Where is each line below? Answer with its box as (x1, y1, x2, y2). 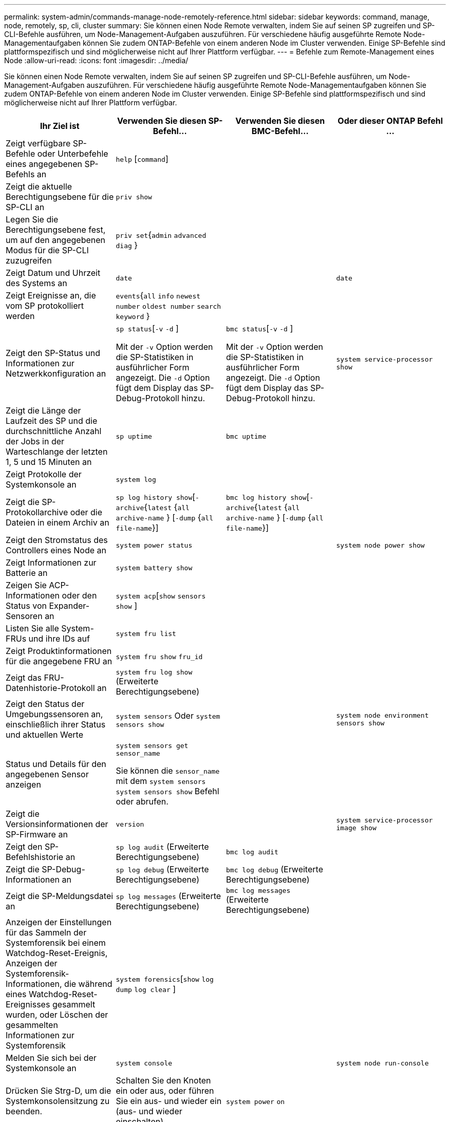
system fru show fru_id (116, 653, 203, 661)
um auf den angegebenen (6, 235, 105, 245)
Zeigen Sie (6, 580, 47, 590)
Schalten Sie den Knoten (116, 1075, 211, 1086)
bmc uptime (226, 432, 267, 440)
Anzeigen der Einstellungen (6, 917, 112, 927)
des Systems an (6, 278, 67, 288)
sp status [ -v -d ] (116, 323, 179, 333)
